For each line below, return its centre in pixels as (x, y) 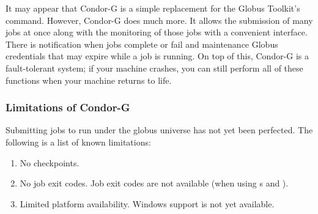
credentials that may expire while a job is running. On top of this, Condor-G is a (157, 56)
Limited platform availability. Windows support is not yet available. (147, 203)
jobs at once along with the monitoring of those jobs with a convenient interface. (157, 32)
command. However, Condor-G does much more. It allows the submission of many (159, 20)
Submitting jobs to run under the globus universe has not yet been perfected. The (159, 130)
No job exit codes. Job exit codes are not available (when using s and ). (154, 183)
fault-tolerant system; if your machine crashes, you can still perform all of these (154, 68)
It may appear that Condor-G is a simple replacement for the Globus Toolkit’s (153, 8)
